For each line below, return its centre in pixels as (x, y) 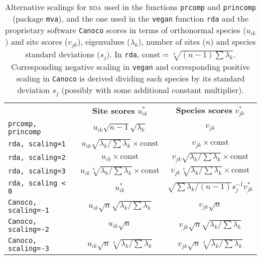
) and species (233, 41)
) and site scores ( (37, 41)
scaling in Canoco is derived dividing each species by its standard (130, 78)
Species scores (204, 110)
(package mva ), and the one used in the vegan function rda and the (130, 18)
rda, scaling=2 (37, 157)
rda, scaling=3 (37, 171)
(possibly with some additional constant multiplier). (153, 90)
